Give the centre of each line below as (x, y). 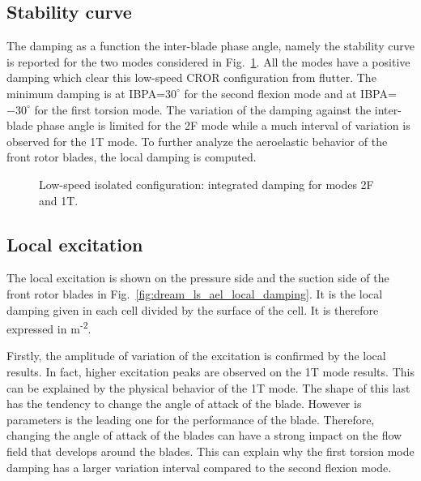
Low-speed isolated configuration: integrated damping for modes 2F (206, 184)
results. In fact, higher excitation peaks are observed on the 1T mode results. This (210, 371)
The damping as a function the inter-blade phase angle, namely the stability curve (210, 46)
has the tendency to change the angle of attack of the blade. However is (184, 404)
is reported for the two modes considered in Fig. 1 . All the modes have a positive (208, 61)
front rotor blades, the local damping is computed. (132, 157)
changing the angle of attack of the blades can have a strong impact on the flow (204, 435)
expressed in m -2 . (49, 327)
